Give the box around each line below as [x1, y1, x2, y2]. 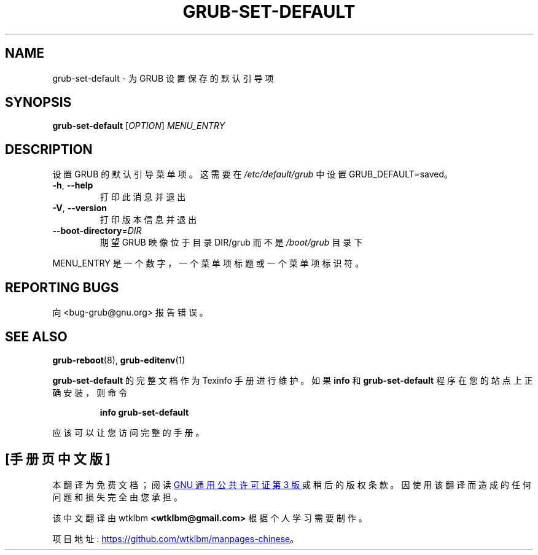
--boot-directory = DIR [52, 225, 142, 236]
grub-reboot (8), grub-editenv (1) [52, 354, 185, 365]
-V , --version [52, 203, 107, 214]
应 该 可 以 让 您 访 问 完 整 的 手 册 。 [52, 427, 205, 438]
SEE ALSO [5, 328, 68, 344]
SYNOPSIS [5, 95, 72, 111]
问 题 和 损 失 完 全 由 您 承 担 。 [52, 491, 182, 502]
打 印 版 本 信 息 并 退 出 [99, 214, 197, 225]
